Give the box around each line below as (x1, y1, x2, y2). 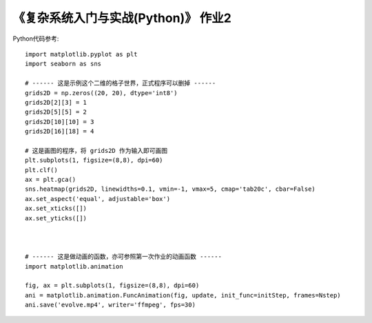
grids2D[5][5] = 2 (25, 108, 87, 116)
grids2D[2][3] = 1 (25, 98, 87, 106)
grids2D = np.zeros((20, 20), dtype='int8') (25, 89, 178, 96)
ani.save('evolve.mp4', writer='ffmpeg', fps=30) (25, 301, 196, 309)
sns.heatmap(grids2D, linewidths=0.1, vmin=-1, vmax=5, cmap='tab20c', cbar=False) (25, 185, 316, 193)
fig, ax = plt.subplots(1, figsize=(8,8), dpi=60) (25, 282, 200, 289)
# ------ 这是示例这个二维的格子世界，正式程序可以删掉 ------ (25, 79, 216, 87)
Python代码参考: (12, 34, 59, 43)
